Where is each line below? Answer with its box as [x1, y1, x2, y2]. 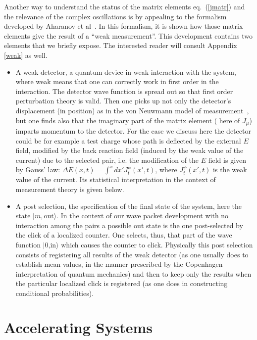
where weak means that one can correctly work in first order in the [15, 76, 219, 87]
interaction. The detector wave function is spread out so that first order [15, 86, 233, 96]
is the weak [213, 164, 247, 175]
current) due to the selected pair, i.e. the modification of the [15, 154, 199, 165]
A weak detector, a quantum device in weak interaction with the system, [15, 66, 236, 77]
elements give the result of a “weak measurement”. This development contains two [4, 30, 253, 41]
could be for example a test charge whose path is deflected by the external [15, 135, 241, 146]
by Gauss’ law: [15, 164, 60, 175]
